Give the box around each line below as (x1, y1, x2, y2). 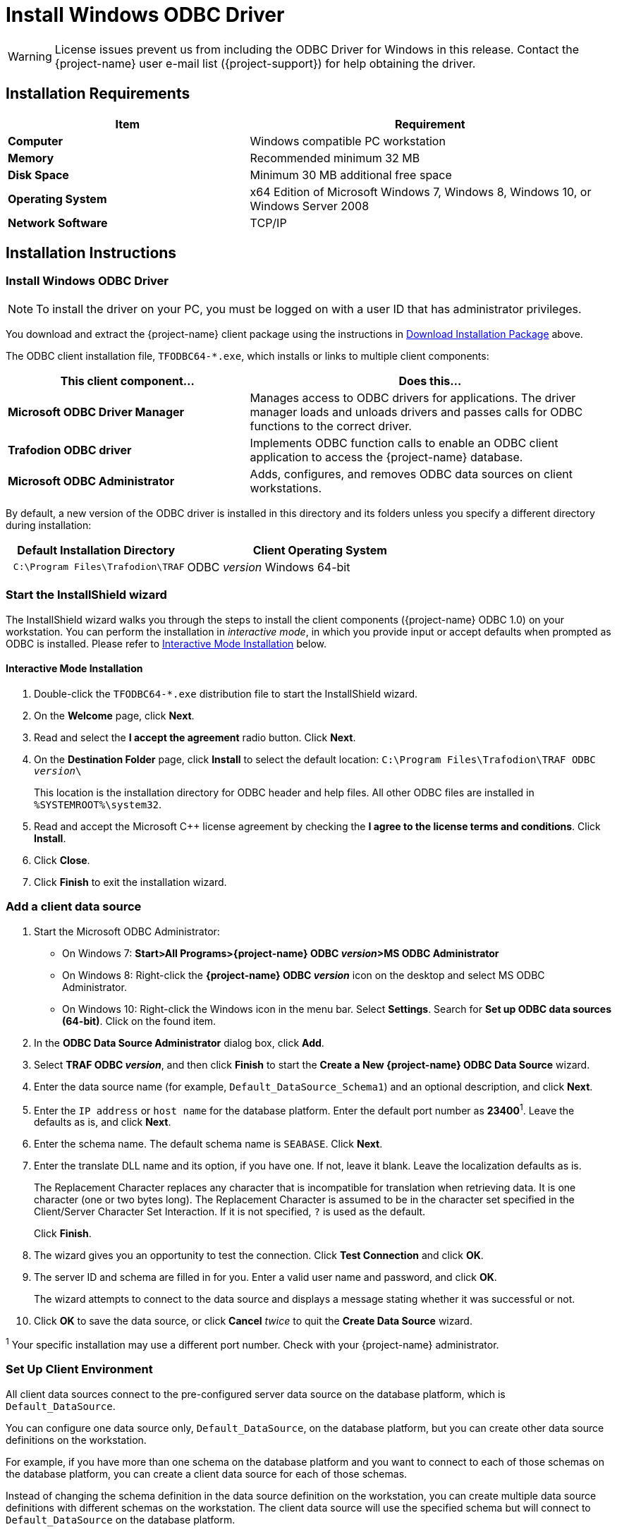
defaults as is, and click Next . (34, 1116, 171, 1129)
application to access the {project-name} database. (250, 449, 523, 464)
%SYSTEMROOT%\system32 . (34, 798, 162, 810)
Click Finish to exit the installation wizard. (34, 875, 227, 888)
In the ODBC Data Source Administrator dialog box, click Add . (34, 1036, 324, 1049)
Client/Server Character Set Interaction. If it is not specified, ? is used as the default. (34, 1205, 426, 1218)
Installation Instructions (6, 244, 177, 262)
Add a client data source (6, 899, 142, 914)
